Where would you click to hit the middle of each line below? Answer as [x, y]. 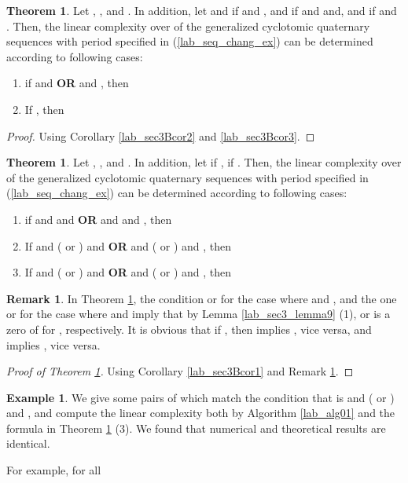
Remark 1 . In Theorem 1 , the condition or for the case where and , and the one [202, 298]
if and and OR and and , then [98, 219]
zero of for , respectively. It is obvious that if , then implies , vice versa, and [189, 329]
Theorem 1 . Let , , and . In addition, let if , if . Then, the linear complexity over [204, 162]
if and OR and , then [77, 83]
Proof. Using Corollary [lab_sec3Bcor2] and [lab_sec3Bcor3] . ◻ [161, 135]
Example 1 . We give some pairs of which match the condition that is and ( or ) [200, 397]
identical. [28, 443]
